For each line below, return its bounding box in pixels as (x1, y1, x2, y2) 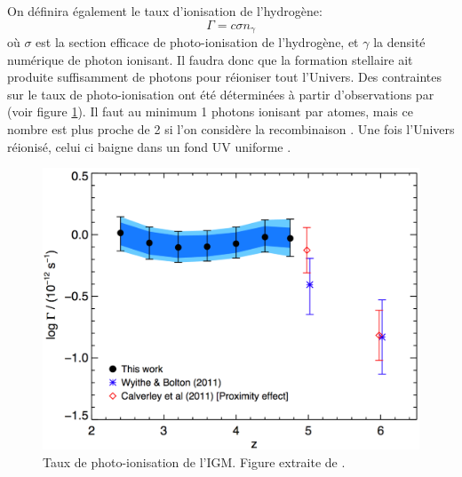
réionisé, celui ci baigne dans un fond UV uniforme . (7, 137, 291, 155)
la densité (373, 33, 426, 52)
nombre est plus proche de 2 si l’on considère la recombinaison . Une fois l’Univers (7, 120, 455, 139)
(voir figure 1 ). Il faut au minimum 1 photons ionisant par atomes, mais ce (7, 102, 413, 121)
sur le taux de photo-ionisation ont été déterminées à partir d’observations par (7, 84, 434, 103)
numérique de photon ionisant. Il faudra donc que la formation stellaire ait (7, 50, 413, 68)
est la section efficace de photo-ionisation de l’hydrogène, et (36, 33, 359, 52)
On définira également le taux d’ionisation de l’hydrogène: (7, 2, 323, 20)
